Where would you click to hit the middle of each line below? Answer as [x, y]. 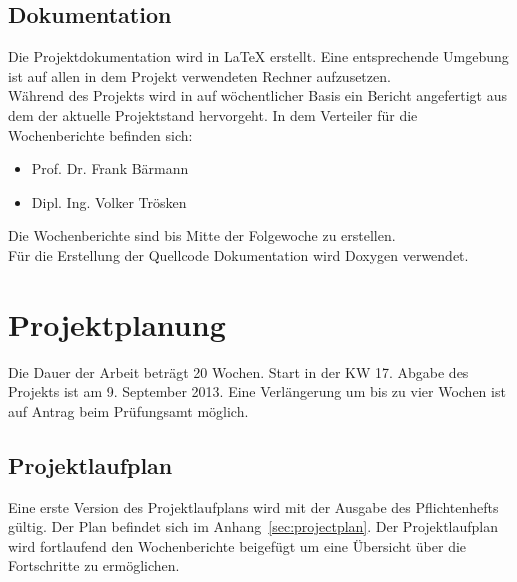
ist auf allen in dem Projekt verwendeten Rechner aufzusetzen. [199, 75]
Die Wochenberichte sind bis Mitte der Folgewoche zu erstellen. [202, 235]
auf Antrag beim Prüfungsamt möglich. [128, 410]
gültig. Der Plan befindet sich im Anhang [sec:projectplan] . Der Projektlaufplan [253, 526]
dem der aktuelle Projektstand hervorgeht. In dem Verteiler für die [213, 114]
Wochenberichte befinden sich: [100, 134]
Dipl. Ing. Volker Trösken [109, 201]
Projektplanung [117, 323]
